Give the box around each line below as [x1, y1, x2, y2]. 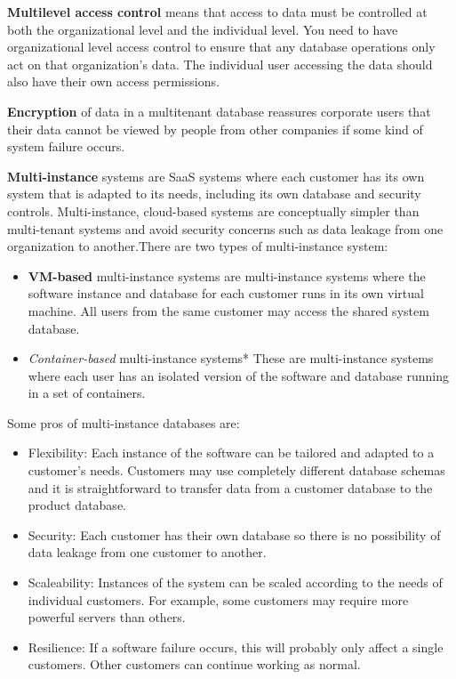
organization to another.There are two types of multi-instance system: [7, 237, 388, 255]
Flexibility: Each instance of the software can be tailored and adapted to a [28, 443, 435, 462]
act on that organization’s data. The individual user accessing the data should [7, 54, 433, 73]
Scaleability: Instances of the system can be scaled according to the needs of [28, 573, 443, 592]
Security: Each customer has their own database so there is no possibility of [28, 525, 441, 544]
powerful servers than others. [28, 608, 186, 626]
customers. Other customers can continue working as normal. [28, 655, 361, 674]
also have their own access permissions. [7, 72, 220, 91]
